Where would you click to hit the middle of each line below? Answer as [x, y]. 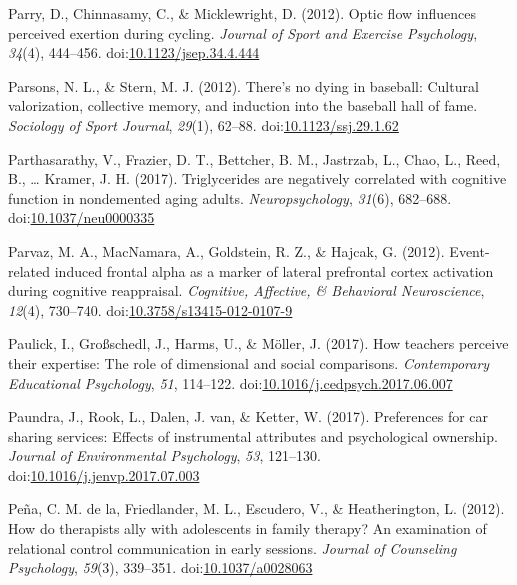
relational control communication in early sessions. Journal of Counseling [232, 547]
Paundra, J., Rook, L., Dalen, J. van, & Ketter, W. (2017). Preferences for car [248, 416]
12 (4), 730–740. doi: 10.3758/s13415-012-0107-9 [150, 309]
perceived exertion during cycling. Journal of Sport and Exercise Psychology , [243, 32]
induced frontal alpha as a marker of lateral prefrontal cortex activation [274, 270]
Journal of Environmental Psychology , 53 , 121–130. [164, 455]
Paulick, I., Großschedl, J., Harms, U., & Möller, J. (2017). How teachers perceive [258, 343]
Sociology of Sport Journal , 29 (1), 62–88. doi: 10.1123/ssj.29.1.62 [203, 124]
